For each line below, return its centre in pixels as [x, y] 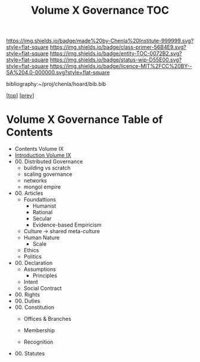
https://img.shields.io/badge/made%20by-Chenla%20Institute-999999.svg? [100, 41]
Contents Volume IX [39, 149]
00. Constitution [35, 307]
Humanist [44, 206]
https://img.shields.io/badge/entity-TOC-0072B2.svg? [116, 54]
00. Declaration [34, 263]
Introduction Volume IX [43, 155]
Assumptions [40, 270]
